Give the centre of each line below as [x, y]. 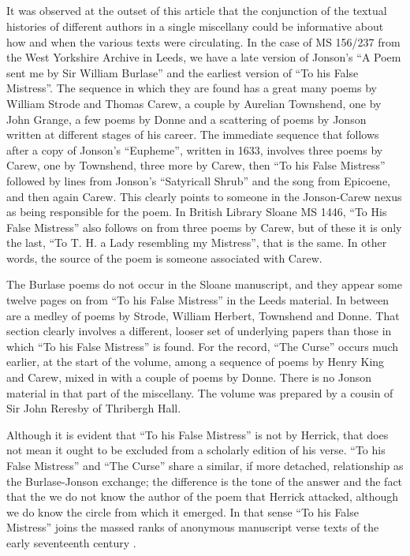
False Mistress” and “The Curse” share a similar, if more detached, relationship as [205, 466]
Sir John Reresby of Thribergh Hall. [94, 408]
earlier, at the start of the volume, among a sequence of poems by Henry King [196, 362]
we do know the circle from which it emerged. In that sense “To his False [183, 511]
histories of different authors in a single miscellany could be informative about [195, 26]
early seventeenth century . [71, 542]
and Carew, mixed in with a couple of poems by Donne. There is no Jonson [189, 377]
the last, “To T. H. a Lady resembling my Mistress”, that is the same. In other [197, 243]
